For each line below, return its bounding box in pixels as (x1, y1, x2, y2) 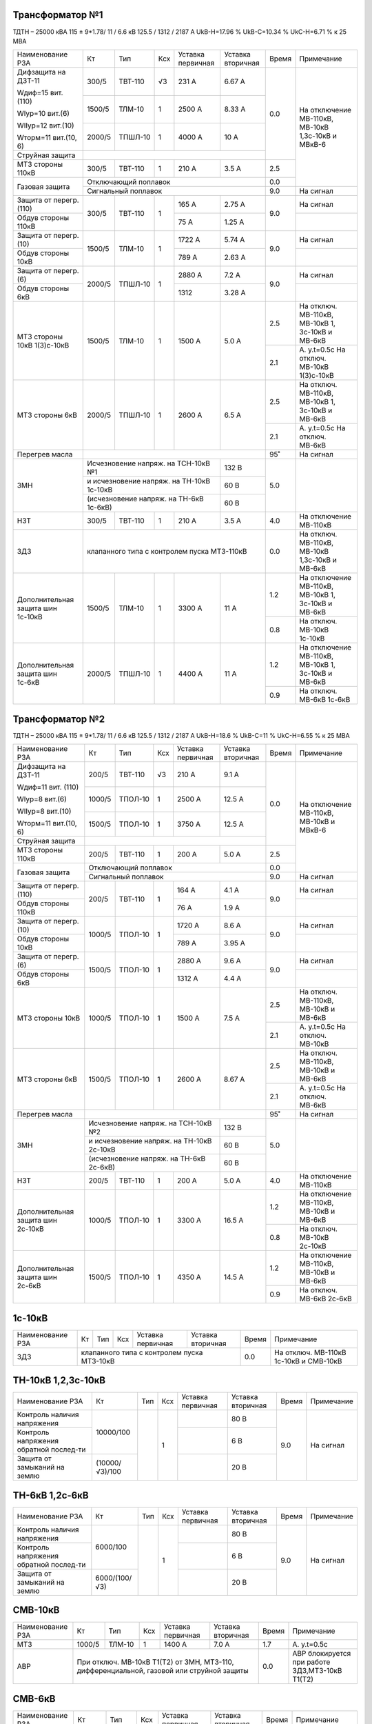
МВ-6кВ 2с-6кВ (299, 1294, 352, 1303)
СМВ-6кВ (12, 1693, 56, 1705)
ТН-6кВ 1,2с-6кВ (12, 1490, 89, 1501)
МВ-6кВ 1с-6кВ (299, 695, 351, 705)
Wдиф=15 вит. (17, 88, 63, 98)
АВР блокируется (292, 1649, 351, 1658)
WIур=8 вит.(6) (17, 794, 67, 804)
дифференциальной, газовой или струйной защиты (76, 1666, 249, 1676)
